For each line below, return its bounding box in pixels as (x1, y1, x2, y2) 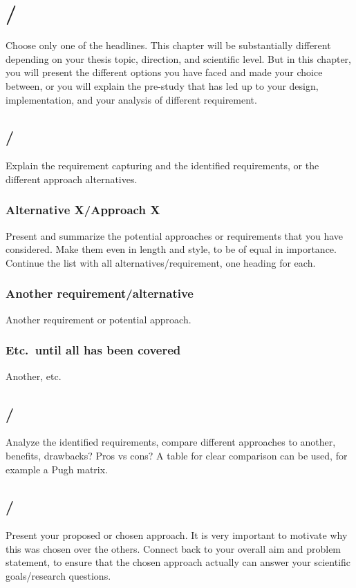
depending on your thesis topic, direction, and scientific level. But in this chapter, (6, 51, 351, 66)
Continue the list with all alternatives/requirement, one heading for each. (6, 255, 316, 269)
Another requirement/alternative (6, 285, 194, 302)
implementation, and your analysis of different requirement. (6, 92, 257, 106)
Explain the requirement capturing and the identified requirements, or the (6, 158, 319, 173)
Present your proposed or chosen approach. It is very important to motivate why (6, 528, 348, 542)
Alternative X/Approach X (6, 201, 160, 218)
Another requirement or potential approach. (6, 312, 191, 326)
